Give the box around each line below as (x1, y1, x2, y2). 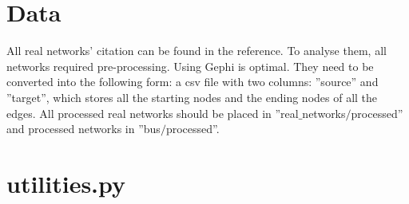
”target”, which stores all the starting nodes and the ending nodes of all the (6, 88, 378, 105)
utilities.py (6, 167, 126, 199)
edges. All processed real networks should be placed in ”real (6, 104, 299, 121)
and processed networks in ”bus (6, 120, 161, 137)
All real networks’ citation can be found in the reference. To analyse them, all (6, 42, 387, 59)
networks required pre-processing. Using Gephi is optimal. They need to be (6, 57, 374, 74)
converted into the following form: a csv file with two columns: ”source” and (6, 73, 379, 90)
